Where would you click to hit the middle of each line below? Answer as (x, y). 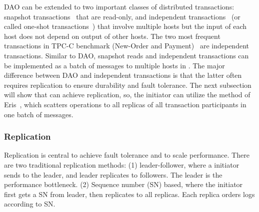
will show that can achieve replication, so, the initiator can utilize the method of (127, 95)
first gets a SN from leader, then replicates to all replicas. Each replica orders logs (129, 194)
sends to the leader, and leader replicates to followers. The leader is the (113, 174)
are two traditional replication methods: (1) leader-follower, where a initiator (122, 164)
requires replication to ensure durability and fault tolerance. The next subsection (128, 85)
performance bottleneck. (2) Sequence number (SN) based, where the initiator (123, 184)
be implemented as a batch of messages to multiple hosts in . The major (114, 65)
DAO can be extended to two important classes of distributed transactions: (119, 6)
